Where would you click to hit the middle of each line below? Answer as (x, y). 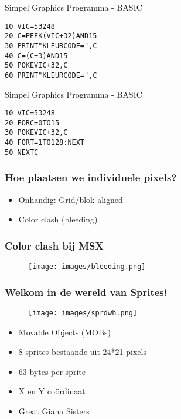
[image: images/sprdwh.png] (83, 313)
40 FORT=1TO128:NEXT (45, 143)
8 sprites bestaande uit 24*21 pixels (82, 352)
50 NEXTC (22, 152)
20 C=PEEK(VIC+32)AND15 (51, 36)
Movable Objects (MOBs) (64, 332)
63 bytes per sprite (52, 371)
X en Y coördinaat (52, 391)
